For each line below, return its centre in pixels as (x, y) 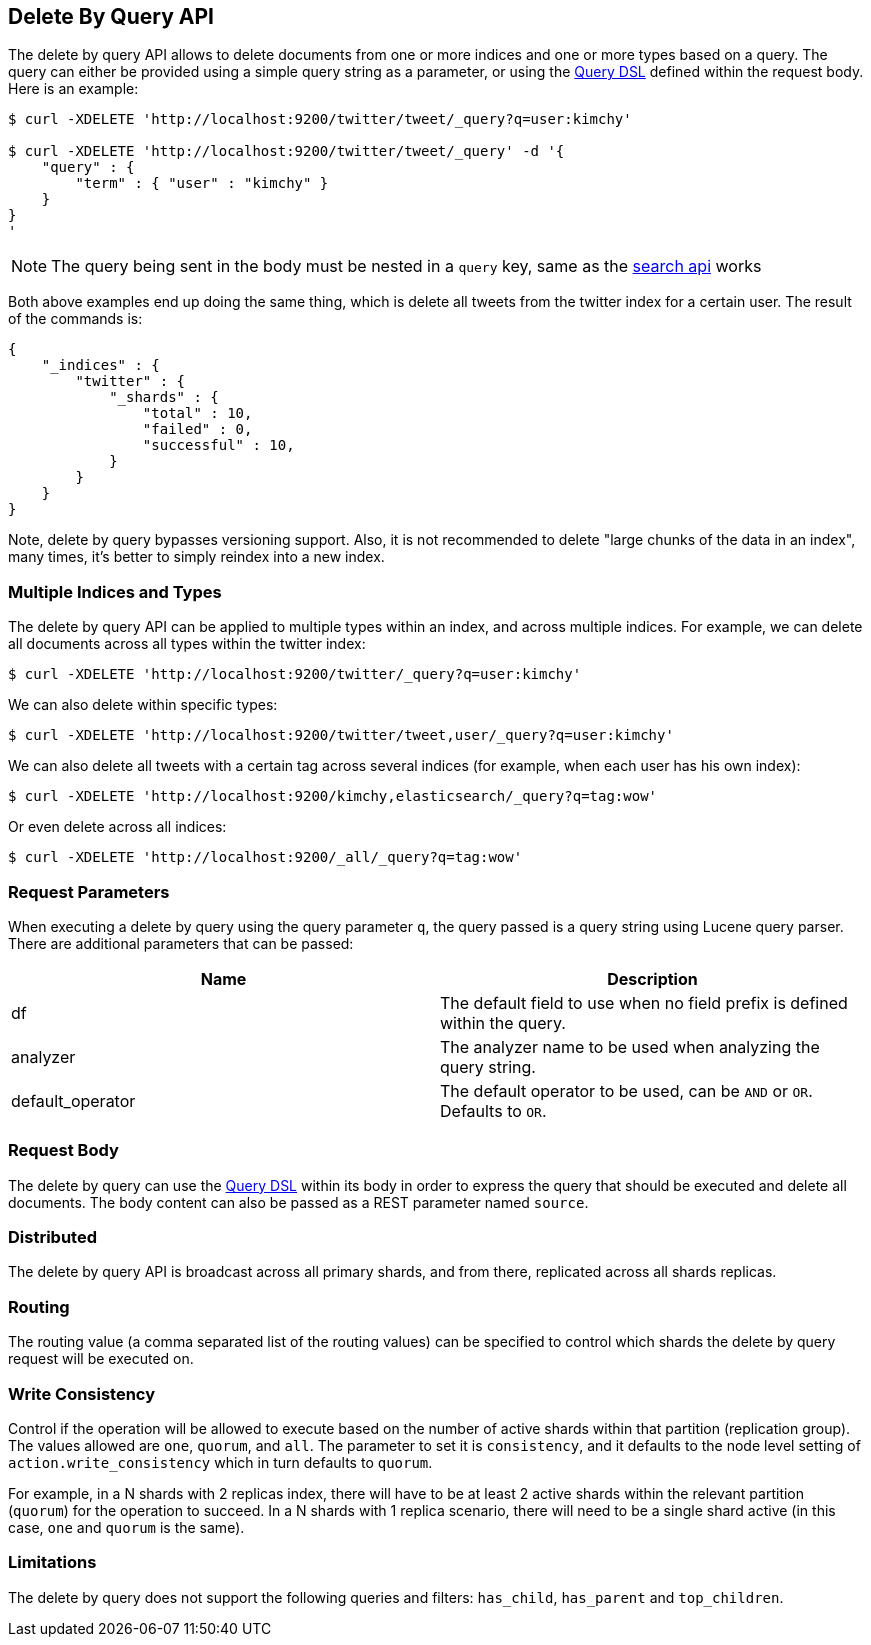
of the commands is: (75, 319)
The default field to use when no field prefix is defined (644, 1002)
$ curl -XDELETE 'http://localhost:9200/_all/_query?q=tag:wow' (265, 857)
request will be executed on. (101, 1359)
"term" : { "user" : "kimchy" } (202, 183)
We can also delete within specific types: (143, 705)
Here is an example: (73, 89)
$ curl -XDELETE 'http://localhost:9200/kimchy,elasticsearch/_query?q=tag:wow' (333, 796)
